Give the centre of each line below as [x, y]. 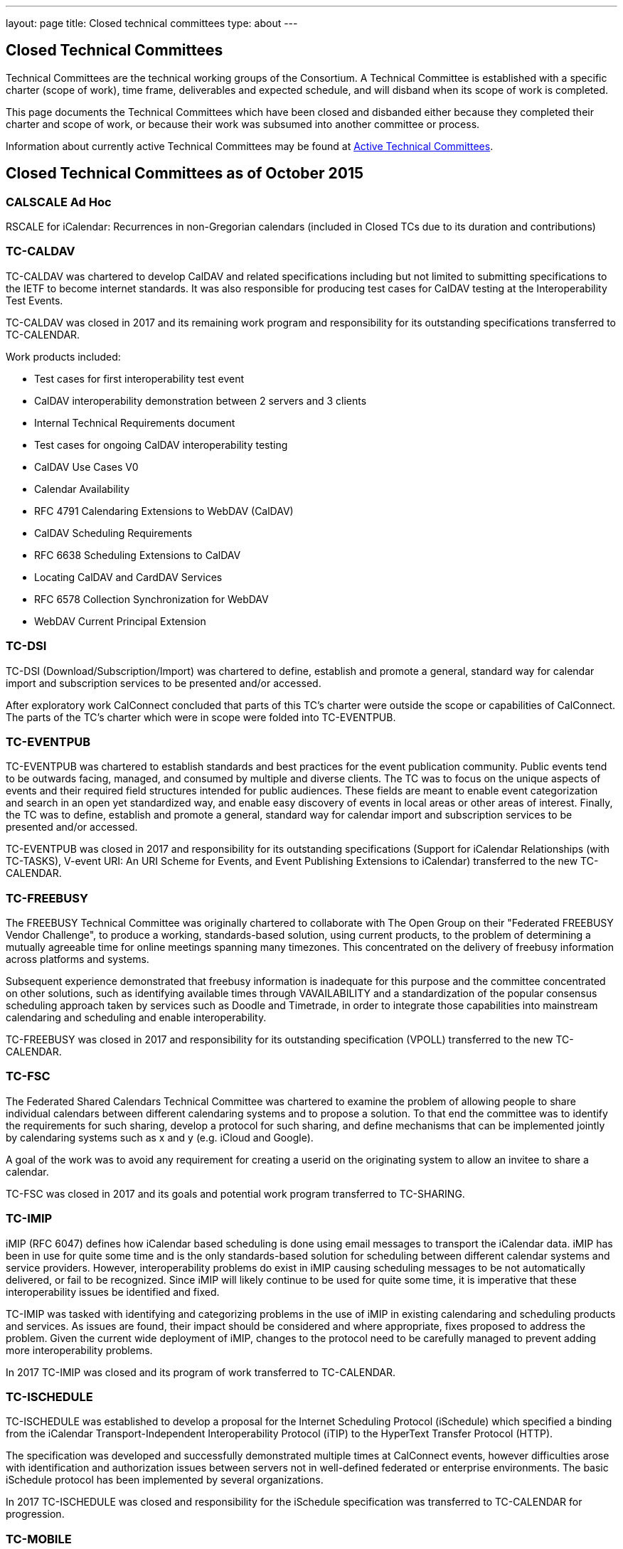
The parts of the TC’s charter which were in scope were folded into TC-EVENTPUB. [201, 717]
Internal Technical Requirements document [135, 422]
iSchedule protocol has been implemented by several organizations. [165, 1480]
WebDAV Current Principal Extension [120, 621]
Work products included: [63, 356]
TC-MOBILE [39, 1539]
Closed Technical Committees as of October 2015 [185, 174]
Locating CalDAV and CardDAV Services [128, 577]
